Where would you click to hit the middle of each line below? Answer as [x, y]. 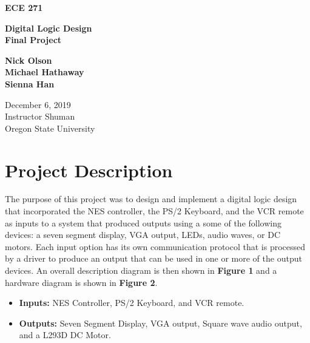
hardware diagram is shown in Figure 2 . [81, 282]
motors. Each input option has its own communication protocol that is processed [155, 246]
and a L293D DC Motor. [65, 335]
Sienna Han [30, 83]
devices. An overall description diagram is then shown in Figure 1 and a [141, 270]
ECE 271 [24, 7]
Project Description [89, 170]
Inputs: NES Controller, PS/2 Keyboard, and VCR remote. [132, 303]
